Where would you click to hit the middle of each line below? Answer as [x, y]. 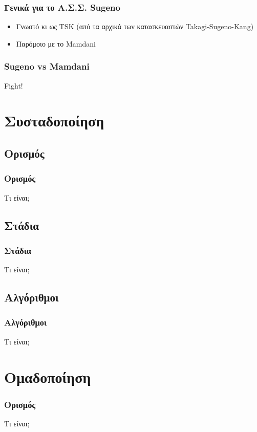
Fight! [14, 85]
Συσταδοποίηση [54, 121]
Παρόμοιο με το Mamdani [56, 43]
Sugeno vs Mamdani [47, 66]
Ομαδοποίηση [48, 376]
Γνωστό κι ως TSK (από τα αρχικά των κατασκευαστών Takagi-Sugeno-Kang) [135, 26]
